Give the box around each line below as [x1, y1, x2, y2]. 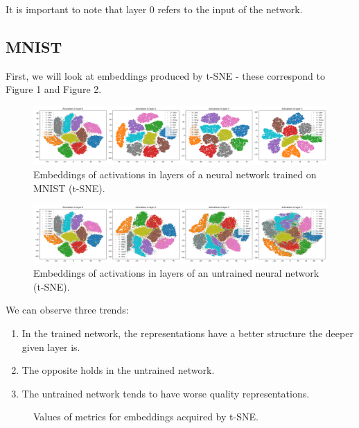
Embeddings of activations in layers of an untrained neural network [33, 266, 319, 280]
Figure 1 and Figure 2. [6, 82, 102, 96]
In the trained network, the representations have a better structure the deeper [21, 326, 353, 341]
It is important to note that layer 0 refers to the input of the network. [6, 2, 303, 16]
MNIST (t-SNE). [33, 180, 105, 195]
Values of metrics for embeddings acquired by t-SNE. [33, 409, 259, 424]
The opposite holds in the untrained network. [21, 363, 215, 377]
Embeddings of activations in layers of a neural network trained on [33, 167, 317, 182]
